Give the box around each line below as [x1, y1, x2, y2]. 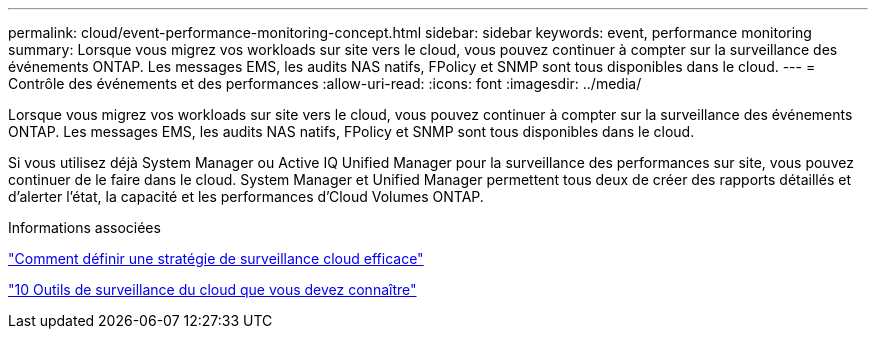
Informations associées [8, 219, 161, 236]
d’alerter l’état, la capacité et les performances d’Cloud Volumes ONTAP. [8, 188, 484, 205]
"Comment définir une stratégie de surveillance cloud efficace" [8, 250, 424, 267]
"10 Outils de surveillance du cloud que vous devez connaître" [8, 281, 417, 298]
